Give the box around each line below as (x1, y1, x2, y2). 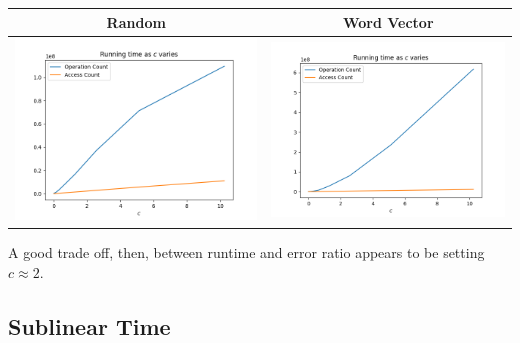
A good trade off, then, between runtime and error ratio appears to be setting (8, 242, 485, 263)
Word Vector (342, 11, 434, 32)
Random (106, 11, 166, 32)
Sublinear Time (8, 310, 171, 341)
